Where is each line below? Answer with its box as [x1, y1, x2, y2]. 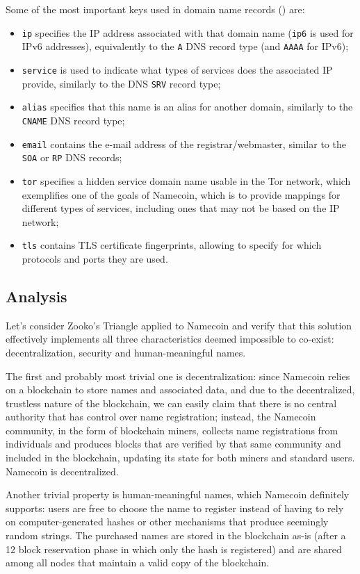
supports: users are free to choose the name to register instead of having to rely [6, 500, 344, 515]
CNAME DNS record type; [22, 113, 125, 127]
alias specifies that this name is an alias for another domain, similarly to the [22, 99, 353, 114]
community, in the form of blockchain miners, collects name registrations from [6, 423, 338, 437]
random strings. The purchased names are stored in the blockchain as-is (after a [6, 528, 346, 543]
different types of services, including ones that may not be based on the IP [22, 201, 340, 215]
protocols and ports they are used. [22, 251, 168, 265]
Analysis [6, 285, 67, 306]
